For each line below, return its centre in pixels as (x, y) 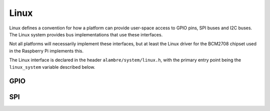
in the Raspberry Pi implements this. (46, 51)
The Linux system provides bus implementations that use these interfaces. (86, 34)
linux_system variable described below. (52, 67)
